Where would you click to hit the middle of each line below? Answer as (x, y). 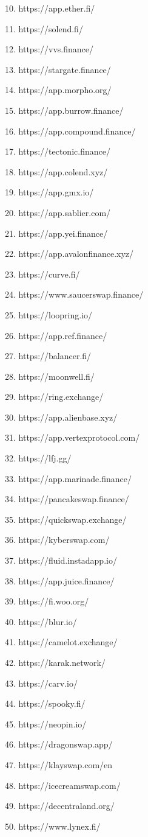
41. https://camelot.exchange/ (61, 642)
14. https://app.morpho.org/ (58, 90)
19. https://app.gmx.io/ (49, 192)
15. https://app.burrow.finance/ (64, 110)
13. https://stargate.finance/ (58, 69)
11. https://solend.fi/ (44, 28)
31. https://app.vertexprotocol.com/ (72, 437)
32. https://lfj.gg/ (38, 458)
